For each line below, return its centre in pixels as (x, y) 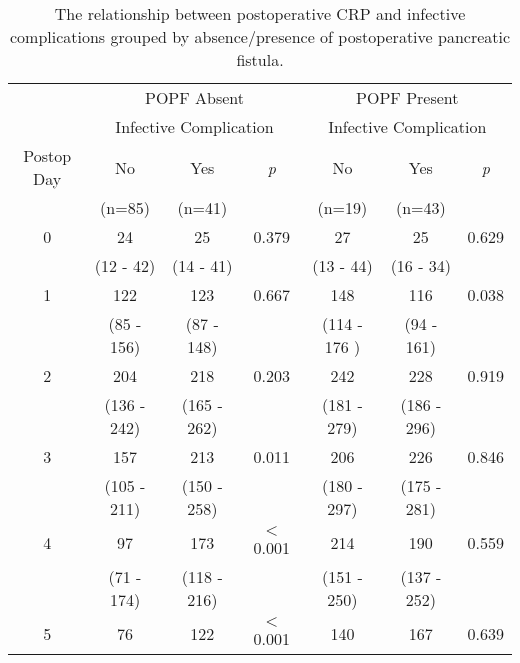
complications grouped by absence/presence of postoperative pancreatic (260, 36)
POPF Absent (194, 97)
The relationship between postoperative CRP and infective (260, 13)
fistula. (260, 59)
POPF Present (407, 97)
